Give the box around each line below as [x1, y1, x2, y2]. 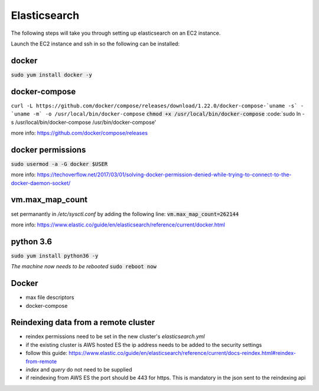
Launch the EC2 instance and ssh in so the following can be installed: [11, 40, 180, 47]
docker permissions [11, 144, 86, 155]
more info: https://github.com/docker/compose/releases [11, 129, 148, 136]
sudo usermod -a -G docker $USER [11, 160, 108, 167]
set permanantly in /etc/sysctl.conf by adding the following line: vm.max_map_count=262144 [11, 210, 239, 218]
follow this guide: [25, 350, 68, 357]
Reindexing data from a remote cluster [11, 317, 155, 327]
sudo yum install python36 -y [11, 252, 99, 259]
